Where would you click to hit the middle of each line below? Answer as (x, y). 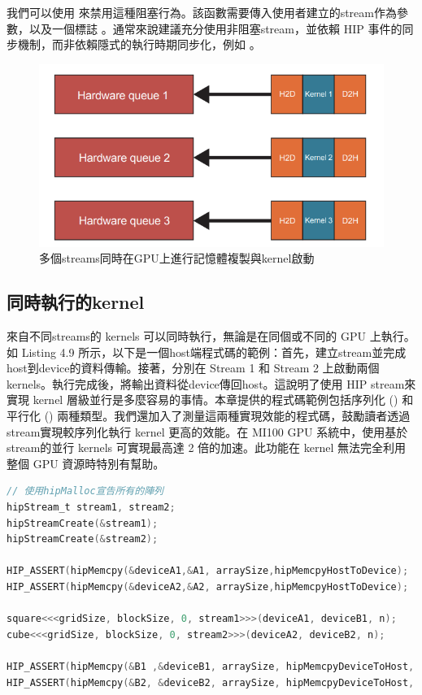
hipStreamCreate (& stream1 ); (83, 523)
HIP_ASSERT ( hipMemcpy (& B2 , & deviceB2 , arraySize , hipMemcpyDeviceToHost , (211, 682)
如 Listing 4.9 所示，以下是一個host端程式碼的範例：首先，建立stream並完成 (207, 352)
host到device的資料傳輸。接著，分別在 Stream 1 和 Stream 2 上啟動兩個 (193, 368)
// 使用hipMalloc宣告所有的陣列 (85, 491)
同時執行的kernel (76, 302)
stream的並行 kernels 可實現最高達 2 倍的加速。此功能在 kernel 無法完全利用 (207, 447)
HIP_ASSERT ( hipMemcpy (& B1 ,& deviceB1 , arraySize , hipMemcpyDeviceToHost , (211, 666)
